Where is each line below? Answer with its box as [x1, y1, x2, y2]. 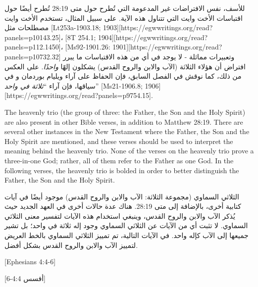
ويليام [47, 71, 63, 81]
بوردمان [21, 71, 45, 81]
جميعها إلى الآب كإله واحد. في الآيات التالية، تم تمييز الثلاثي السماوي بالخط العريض [4, 230, 249, 240]
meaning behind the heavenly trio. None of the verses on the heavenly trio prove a [4, 145, 254, 156]
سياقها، [74, 80, 96, 91]
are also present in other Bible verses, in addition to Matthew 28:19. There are [4, 116, 243, 127]
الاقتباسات [85, 51, 115, 61]
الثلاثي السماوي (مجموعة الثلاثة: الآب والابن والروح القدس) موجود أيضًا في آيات [4, 191, 239, 201]
